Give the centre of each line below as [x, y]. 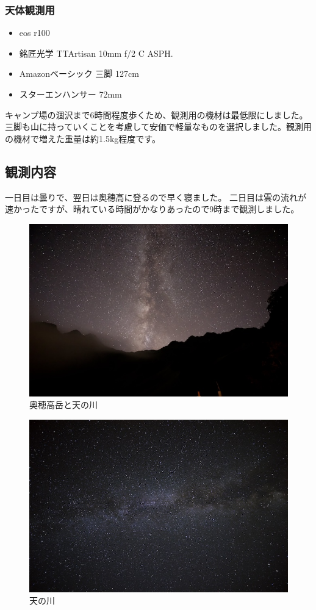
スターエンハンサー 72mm [70, 94]
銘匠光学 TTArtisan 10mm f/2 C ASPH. [96, 53]
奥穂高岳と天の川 [63, 405]
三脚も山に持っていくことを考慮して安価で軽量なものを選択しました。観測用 [158, 127]
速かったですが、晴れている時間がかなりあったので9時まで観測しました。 [152, 209]
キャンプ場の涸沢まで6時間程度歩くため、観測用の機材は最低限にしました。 [156, 114]
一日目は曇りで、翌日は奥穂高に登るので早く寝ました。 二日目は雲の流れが [156, 197]
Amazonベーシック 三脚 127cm [79, 74]
